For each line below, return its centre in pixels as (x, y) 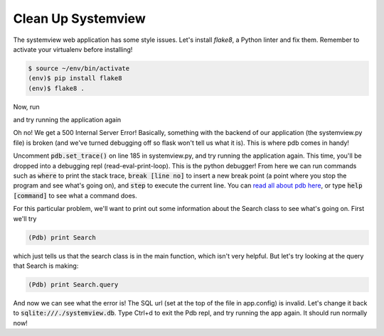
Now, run (26, 107)
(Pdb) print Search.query (73, 284)
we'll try (25, 218)
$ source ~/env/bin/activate (79, 68)
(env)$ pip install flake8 (75, 78)
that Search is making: (46, 266)
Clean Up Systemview (79, 18)
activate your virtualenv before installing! (73, 49)
